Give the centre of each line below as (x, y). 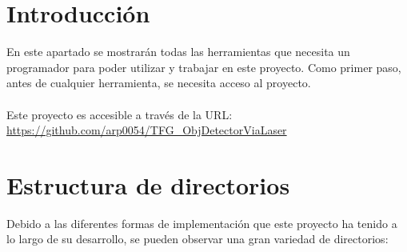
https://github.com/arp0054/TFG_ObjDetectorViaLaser (147, 130)
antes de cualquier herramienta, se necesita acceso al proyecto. (159, 83)
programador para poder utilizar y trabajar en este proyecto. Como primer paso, (204, 67)
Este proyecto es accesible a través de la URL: (120, 114)
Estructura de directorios (148, 184)
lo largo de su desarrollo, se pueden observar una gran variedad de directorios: (198, 239)
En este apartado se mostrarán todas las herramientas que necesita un (178, 52)
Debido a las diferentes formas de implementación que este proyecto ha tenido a (202, 223)
